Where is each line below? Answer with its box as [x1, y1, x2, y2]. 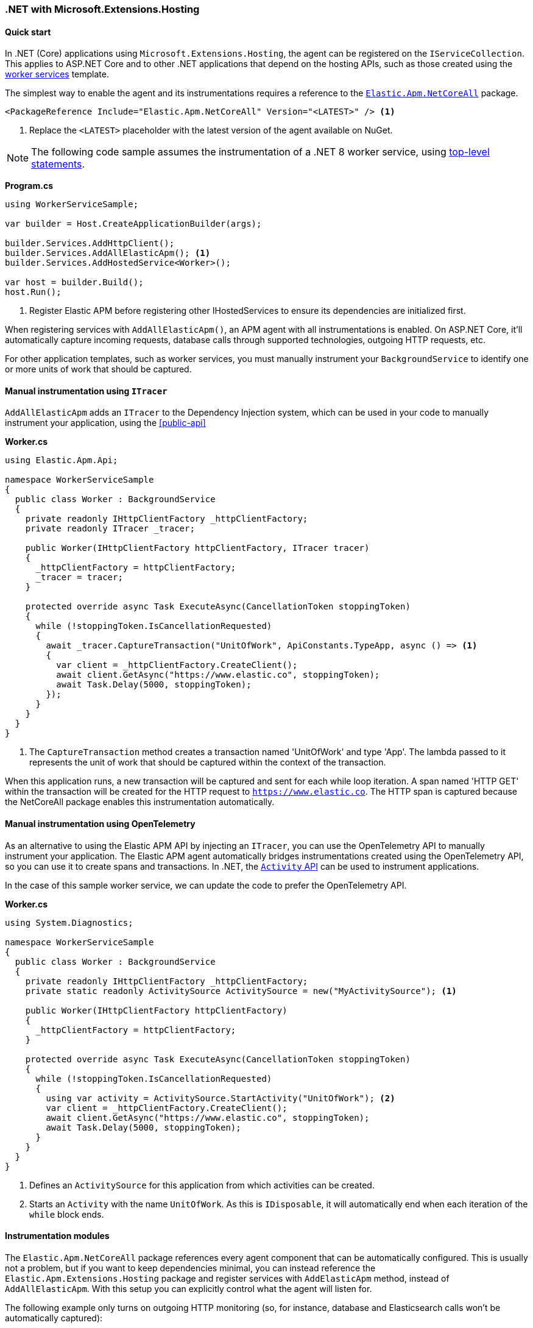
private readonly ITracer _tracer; [25, 524, 195, 534]
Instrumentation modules [5, 1230, 110, 1241]
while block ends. [29, 1209, 104, 1220]
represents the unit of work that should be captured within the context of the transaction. [29, 757, 386, 768]
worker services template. [5, 69, 109, 80]
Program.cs [5, 180, 54, 191]
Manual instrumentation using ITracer [5, 385, 168, 396]
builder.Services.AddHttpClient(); [5, 238, 175, 249]
